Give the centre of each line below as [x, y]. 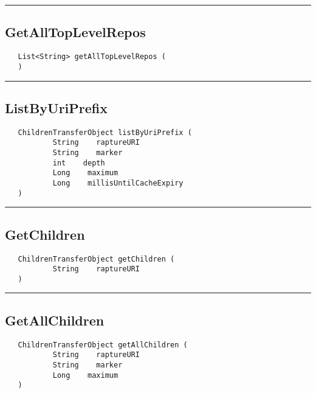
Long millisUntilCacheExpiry [118, 183]
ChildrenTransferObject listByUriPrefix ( [105, 132]
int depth [79, 163]
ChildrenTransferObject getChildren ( [96, 259]
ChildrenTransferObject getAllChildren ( [103, 345]
